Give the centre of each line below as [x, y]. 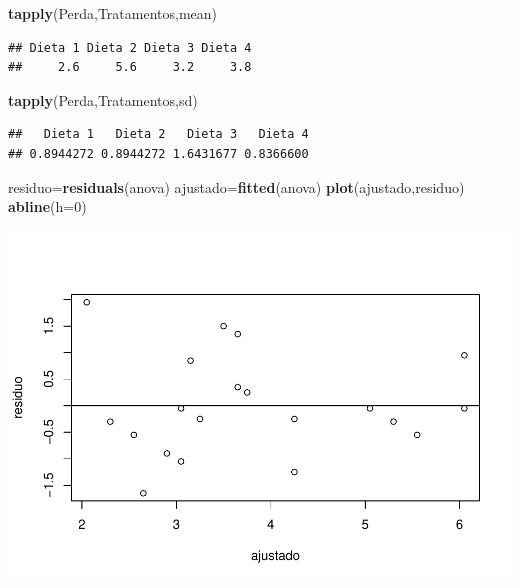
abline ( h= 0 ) [47, 206]
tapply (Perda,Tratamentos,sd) [103, 99]
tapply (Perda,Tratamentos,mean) [113, 13]
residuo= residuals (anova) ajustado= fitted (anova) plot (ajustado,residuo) [236, 186]
